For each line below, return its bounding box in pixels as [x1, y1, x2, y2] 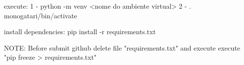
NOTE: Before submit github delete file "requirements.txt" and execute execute [4, 42, 240, 52]
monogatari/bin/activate [4, 10, 77, 20]
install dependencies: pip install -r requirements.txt [4, 26, 156, 37]
